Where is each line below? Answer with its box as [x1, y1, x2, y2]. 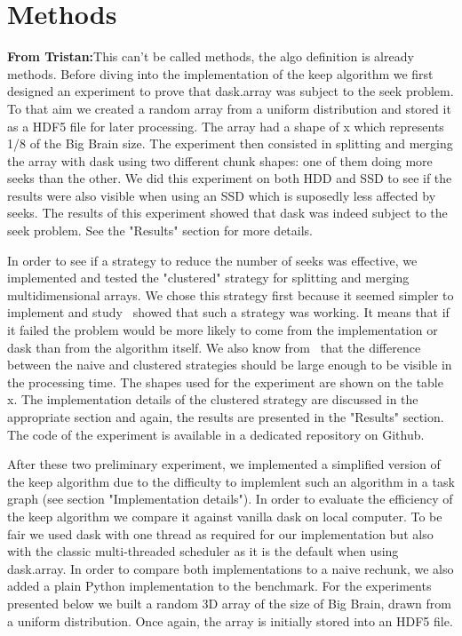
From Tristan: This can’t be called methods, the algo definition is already [7, 47, 414, 66]
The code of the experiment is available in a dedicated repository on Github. [7, 425, 425, 443]
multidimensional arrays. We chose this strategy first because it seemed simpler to [7, 285, 454, 304]
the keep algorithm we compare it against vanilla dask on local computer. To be [7, 506, 442, 525]
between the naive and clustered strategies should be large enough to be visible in [7, 355, 452, 374]
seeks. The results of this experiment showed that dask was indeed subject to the [7, 203, 448, 222]
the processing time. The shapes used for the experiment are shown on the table [7, 372, 443, 391]
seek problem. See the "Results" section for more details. [7, 221, 314, 240]
